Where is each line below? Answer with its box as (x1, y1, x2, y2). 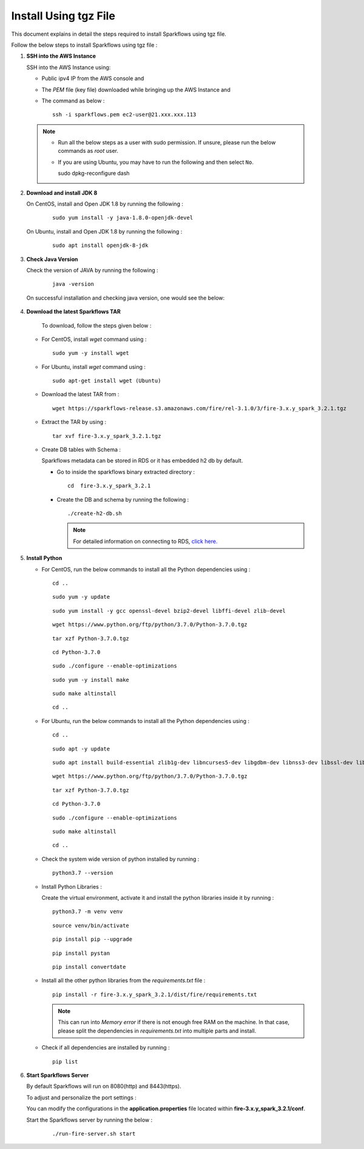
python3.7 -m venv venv (52, 908, 123, 915)
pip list (52, 1058, 78, 1065)
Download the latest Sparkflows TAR (26, 308, 121, 315)
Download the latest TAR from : (41, 391, 120, 398)
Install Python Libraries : (41, 883, 103, 890)
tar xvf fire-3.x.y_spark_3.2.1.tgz (52, 433, 161, 439)
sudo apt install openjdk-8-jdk (52, 242, 149, 249)
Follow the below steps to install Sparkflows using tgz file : (11, 41, 158, 49)
